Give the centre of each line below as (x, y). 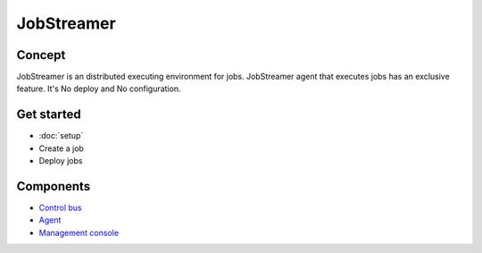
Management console (79, 232)
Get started (49, 115)
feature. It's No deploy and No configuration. (99, 89)
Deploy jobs (61, 161)
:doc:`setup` (61, 136)
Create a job (62, 148)
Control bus (60, 208)
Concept (41, 55)
